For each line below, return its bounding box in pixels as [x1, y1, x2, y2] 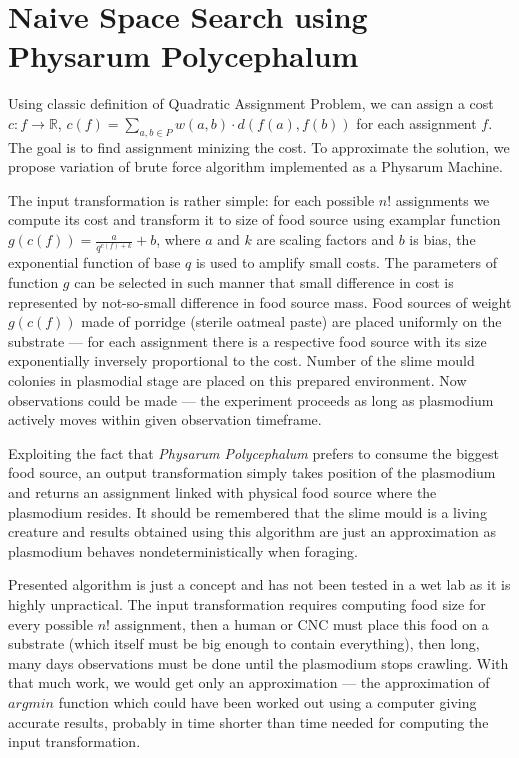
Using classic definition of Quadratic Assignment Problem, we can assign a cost [8, 93, 494, 114]
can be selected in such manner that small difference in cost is [74, 272, 454, 293]
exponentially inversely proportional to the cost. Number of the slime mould [8, 350, 475, 371]
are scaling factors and [256, 229, 394, 250]
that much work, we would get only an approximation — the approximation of [8, 672, 490, 693]
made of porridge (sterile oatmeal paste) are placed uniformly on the [81, 311, 502, 332]
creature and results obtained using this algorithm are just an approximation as [8, 521, 497, 542]
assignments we [395, 189, 490, 210]
